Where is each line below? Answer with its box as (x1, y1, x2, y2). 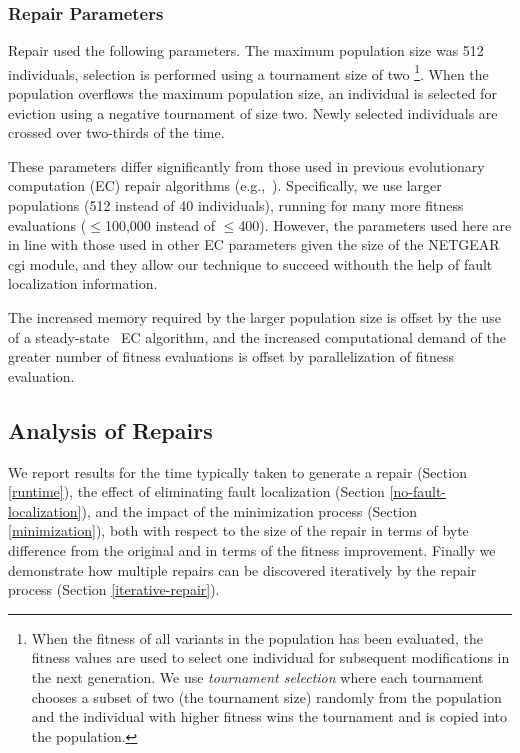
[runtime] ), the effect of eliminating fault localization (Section (8, 481, 385, 502)
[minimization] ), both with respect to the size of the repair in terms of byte (8, 520, 469, 541)
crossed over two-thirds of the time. (8, 122, 225, 143)
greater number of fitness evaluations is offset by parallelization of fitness (8, 346, 454, 367)
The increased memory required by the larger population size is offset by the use (8, 307, 501, 327)
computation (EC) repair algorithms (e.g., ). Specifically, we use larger (8, 175, 442, 196)
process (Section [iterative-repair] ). (8, 579, 220, 600)
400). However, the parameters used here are (238, 214, 512, 235)
